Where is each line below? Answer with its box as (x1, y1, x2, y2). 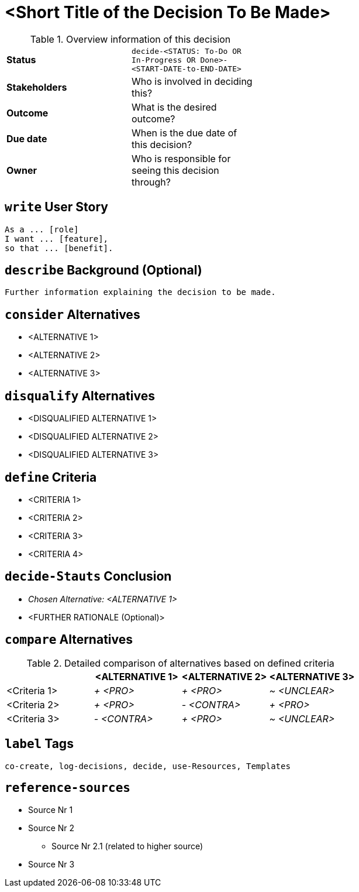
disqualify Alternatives (5, 388, 155, 403)
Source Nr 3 (28, 859, 75, 870)
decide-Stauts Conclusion (5, 569, 172, 584)
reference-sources (5, 780, 130, 795)
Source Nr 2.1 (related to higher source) (51, 841, 203, 852)
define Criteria (5, 469, 97, 485)
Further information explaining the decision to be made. (5, 287, 276, 297)
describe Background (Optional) (5, 263, 202, 278)
